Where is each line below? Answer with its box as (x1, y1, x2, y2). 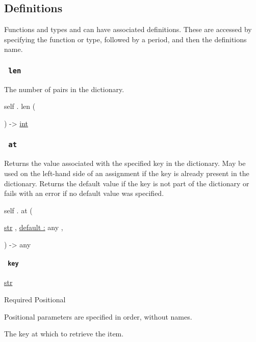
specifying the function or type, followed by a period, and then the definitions (4, 34, 247, 44)
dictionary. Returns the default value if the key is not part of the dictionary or (4, 178, 249, 188)
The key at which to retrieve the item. (4, 328, 124, 339)
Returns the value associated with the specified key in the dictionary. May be (4, 158, 246, 168)
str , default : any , (4, 222, 63, 233)
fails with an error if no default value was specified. (4, 188, 164, 198)
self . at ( (4, 205, 33, 215)
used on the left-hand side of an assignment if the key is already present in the (4, 167, 249, 178)
